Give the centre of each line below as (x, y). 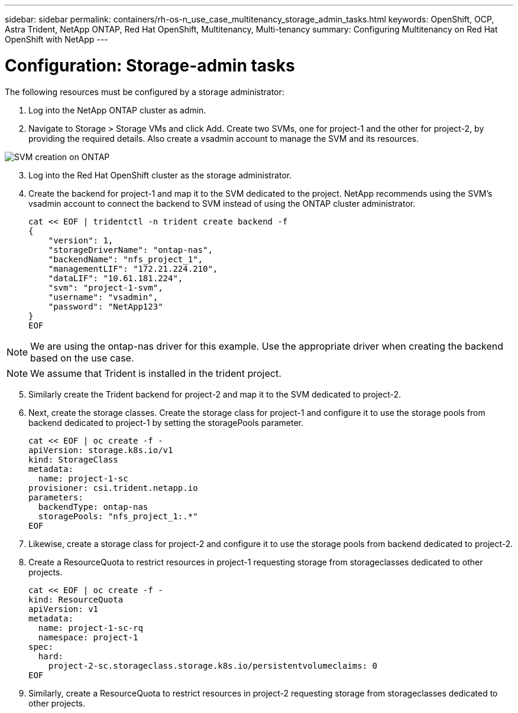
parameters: (56, 497)
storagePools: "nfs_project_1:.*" (118, 516)
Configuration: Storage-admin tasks (150, 65)
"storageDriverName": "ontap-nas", (130, 250)
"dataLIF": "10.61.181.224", (116, 278)
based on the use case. (82, 358)
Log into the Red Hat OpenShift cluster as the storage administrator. (160, 175)
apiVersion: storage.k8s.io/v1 (101, 450)
